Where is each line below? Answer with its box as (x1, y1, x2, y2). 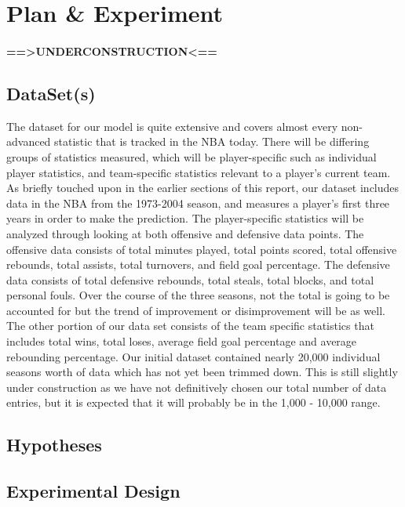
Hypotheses (6, 433, 102, 457)
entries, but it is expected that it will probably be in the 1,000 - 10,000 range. (6, 394, 381, 411)
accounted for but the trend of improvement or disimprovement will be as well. (6, 302, 385, 318)
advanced (6, 133, 51, 150)
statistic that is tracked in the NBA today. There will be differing (54, 133, 370, 150)
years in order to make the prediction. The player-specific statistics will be (6, 210, 364, 226)
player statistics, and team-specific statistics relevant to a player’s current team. (6, 164, 391, 180)
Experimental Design (6, 479, 181, 503)
